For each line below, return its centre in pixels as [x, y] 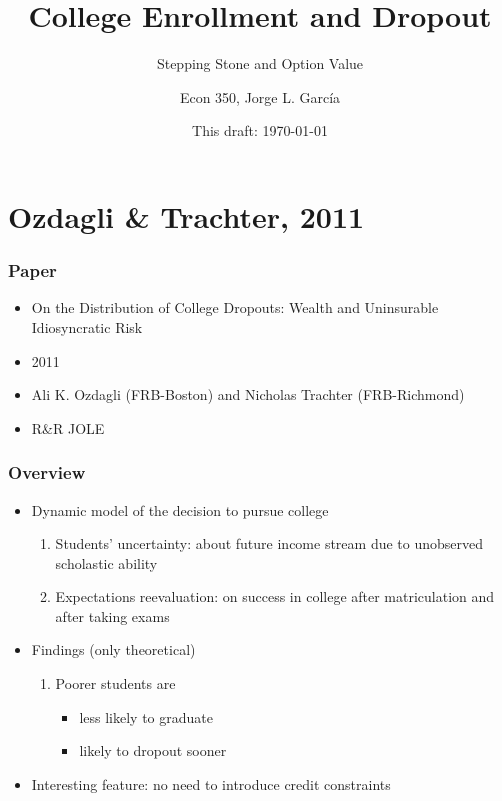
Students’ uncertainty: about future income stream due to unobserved [269, 543]
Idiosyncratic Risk [87, 326]
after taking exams [112, 615]
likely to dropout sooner [153, 750]
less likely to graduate [146, 716]
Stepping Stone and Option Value [260, 63]
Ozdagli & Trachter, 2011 [186, 215]
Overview [47, 472]
